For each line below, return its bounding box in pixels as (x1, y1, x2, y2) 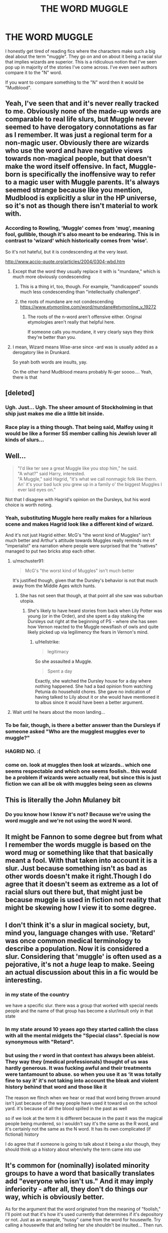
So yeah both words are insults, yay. (12, 359, 88, 365)
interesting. (5, 976, 43, 984)
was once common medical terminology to (5, 936, 141, 945)
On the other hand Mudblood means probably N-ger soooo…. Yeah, (12, 368, 153, 375)
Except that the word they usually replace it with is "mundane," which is (12, 268, 160, 274)
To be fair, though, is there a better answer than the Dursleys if (5, 721, 160, 728)
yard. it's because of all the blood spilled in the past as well (5, 1105, 127, 1112)
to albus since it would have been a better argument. (35, 699, 144, 705)
